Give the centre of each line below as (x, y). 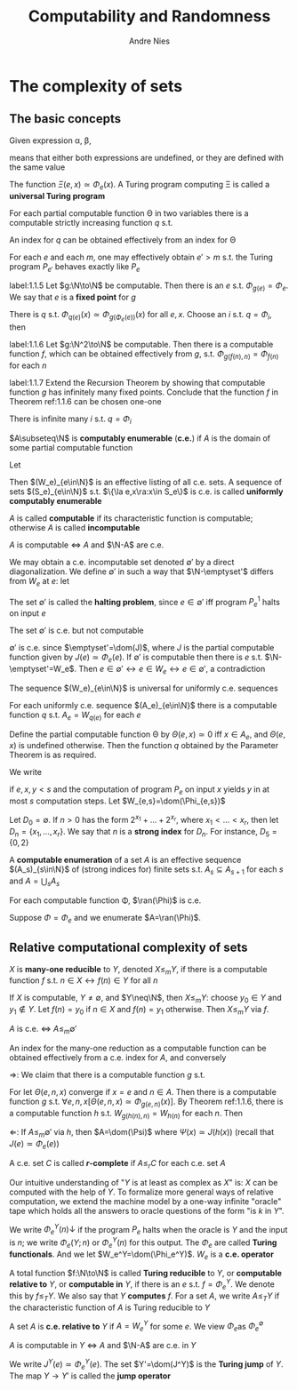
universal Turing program (57, 196)
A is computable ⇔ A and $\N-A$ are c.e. (87, 545)
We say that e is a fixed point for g (72, 297)
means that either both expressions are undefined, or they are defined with (147, 157)
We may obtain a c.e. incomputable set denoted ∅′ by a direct (122, 562)
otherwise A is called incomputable (75, 527)
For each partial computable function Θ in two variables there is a (129, 213)
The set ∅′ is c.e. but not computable (76, 631)
